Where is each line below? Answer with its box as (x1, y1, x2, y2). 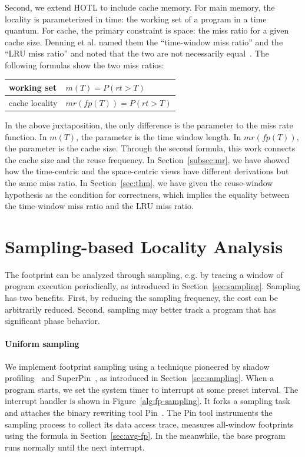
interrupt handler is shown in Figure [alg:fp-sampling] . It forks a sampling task (5, 395, 290, 407)
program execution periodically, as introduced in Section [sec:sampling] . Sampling (5, 280, 300, 292)
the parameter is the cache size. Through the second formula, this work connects (5, 142, 296, 154)
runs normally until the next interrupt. (5, 441, 145, 453)
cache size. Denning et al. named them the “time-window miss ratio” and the (5, 35, 283, 48)
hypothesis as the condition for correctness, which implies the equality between (5, 188, 290, 200)
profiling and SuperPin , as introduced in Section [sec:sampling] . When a (5, 372, 274, 384)
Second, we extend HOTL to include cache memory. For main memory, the (5, 1, 275, 13)
